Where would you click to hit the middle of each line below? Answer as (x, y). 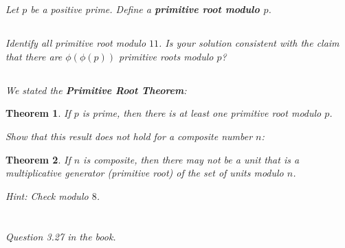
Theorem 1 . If (38, 113)
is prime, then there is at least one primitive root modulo (202, 113)
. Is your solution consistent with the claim (249, 43)
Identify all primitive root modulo (76, 43)
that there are (34, 56)
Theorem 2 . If (38, 159)
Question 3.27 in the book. (61, 236)
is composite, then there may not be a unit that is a (191, 159)
